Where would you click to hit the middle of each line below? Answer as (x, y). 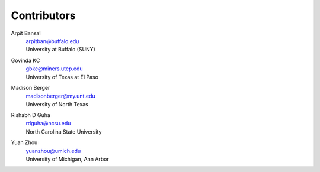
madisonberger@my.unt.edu (60, 96)
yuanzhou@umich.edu (53, 151)
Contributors (44, 15)
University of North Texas (57, 104)
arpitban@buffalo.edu (52, 41)
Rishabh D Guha (31, 115)
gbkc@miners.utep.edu (54, 69)
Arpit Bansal (26, 33)
